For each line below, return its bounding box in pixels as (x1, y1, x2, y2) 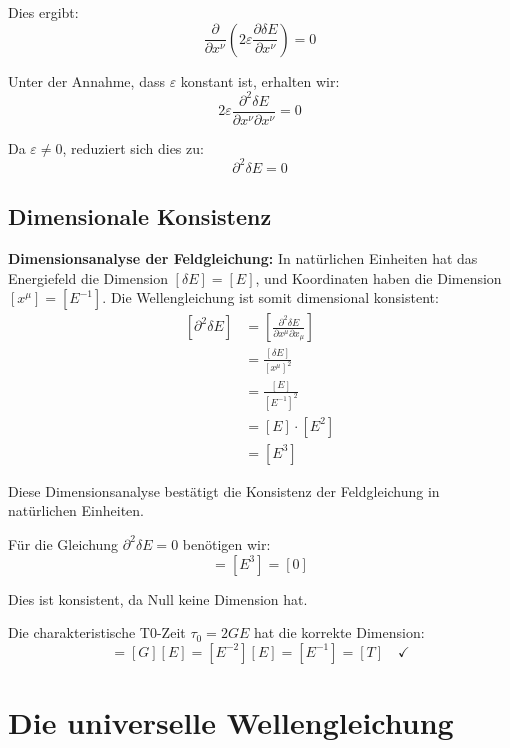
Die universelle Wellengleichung (8, 701, 454, 742)
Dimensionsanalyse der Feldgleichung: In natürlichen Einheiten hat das (8, 248, 478, 269)
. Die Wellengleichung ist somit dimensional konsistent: (102, 287, 439, 308)
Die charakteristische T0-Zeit (8, 622, 186, 643)
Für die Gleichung (8, 533, 119, 554)
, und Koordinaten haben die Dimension (255, 267, 502, 288)
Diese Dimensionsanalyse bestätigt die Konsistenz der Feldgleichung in (8, 480, 440, 501)
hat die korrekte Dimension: (253, 622, 425, 643)
